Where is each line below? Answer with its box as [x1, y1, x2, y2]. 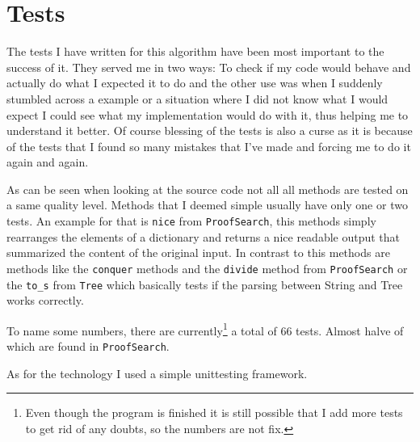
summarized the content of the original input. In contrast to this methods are [6, 244, 390, 261]
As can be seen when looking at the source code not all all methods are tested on [6, 180, 409, 197]
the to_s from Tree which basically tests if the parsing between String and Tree [6, 276, 403, 293]
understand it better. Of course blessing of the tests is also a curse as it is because [6, 122, 413, 139]
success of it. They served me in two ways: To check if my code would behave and [6, 58, 411, 75]
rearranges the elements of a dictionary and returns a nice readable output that [6, 228, 401, 245]
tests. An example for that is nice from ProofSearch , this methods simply [6, 213, 376, 229]
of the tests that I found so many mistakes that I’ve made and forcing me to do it [6, 137, 411, 154]
